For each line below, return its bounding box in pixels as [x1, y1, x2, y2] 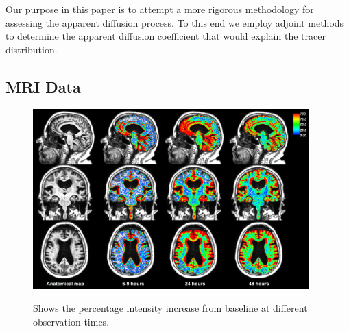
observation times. [33, 314, 110, 328]
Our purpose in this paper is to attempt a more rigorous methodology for [5, 2, 314, 16]
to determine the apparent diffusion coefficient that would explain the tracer [5, 29, 326, 43]
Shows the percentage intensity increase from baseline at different [33, 300, 308, 315]
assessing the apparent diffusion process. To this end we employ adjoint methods [5, 15, 344, 29]
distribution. [5, 42, 58, 56]
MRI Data [5, 75, 81, 97]
